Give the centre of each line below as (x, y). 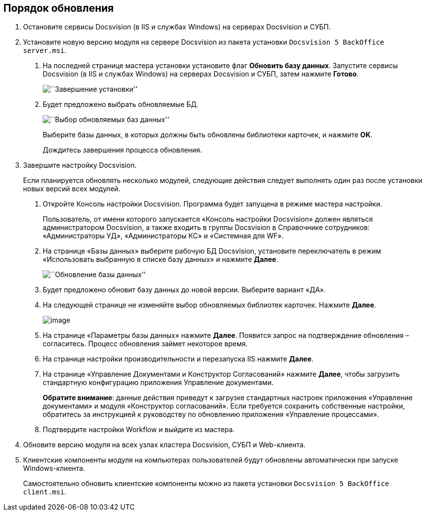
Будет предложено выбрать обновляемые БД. (121, 104)
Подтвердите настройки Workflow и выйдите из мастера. (139, 430)
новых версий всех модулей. (72, 189)
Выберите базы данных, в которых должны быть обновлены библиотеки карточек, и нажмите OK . (208, 135)
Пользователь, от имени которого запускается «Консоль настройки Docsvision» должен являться (208, 219)
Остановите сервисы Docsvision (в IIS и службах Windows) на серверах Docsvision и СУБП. (177, 27)
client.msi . (45, 492)
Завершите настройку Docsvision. (80, 165)
